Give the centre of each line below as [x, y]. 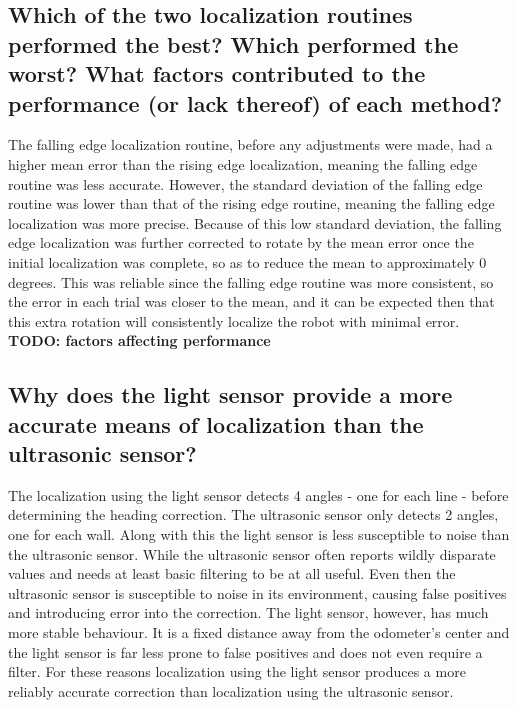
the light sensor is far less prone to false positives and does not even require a [245, 651]
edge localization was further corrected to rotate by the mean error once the [241, 242]
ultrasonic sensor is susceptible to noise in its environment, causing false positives [257, 592]
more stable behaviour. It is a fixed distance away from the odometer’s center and [259, 632]
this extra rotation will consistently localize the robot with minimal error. [234, 320]
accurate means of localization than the [216, 423]
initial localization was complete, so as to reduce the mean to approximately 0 [247, 261]
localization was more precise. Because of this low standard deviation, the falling [255, 222]
